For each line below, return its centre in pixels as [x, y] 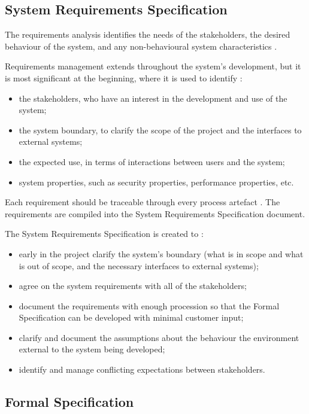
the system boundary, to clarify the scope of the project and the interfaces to [160, 130]
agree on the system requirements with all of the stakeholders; [133, 286]
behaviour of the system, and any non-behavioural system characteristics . [141, 46]
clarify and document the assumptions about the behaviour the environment [159, 337]
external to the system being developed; [92, 349]
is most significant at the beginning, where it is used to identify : [124, 77]
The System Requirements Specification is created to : [104, 234]
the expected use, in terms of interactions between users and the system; [152, 161]
